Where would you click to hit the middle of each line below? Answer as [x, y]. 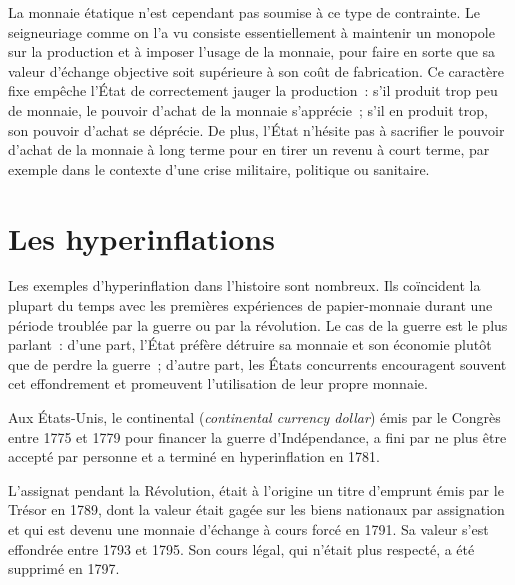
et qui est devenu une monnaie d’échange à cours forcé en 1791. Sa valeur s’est [248, 529]
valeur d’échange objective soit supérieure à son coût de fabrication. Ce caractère [256, 70]
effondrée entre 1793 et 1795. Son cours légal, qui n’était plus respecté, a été [241, 548]
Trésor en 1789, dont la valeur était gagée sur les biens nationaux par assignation [256, 509]
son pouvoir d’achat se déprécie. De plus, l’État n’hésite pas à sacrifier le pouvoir [256, 129]
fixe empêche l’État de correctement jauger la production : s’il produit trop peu [253, 90]
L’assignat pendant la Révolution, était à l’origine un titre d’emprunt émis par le [256, 489]
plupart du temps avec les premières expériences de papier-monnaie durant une [250, 305]
